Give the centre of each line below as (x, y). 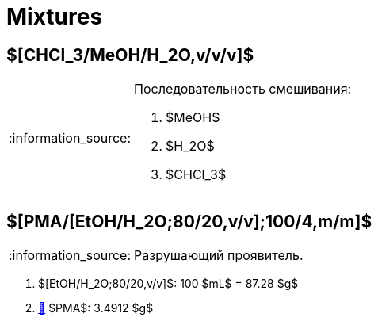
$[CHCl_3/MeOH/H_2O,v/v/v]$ (130, 55)
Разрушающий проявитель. (219, 256)
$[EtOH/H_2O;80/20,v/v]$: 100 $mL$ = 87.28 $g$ (168, 284)
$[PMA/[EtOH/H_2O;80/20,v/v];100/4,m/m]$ (189, 221)
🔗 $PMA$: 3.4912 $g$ (96, 308)
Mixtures (55, 17)
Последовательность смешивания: (243, 89)
